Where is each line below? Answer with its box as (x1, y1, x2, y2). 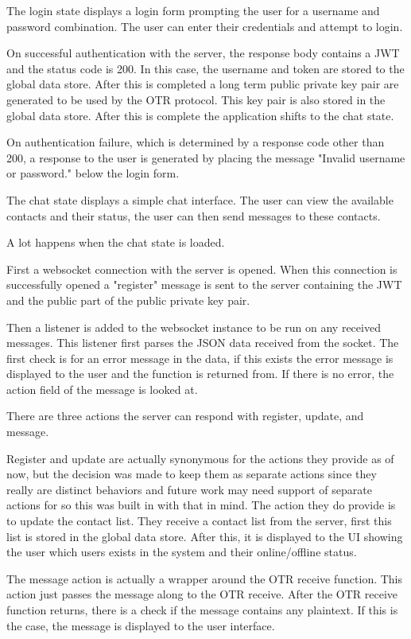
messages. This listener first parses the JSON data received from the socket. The (6, 334, 399, 351)
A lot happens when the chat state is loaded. (6, 234, 225, 251)
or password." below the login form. (6, 165, 180, 181)
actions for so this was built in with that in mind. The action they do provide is (6, 497, 396, 513)
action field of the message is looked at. (6, 380, 198, 397)
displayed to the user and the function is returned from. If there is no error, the (6, 365, 394, 382)
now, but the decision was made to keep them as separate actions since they (6, 466, 377, 482)
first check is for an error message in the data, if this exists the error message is (6, 349, 394, 366)
